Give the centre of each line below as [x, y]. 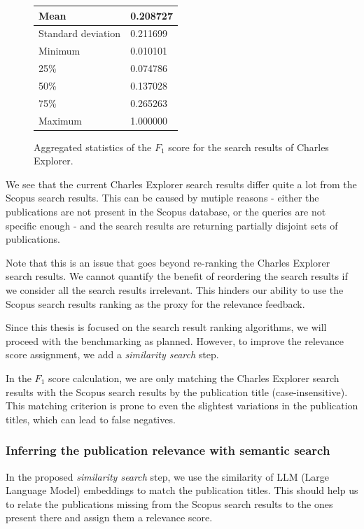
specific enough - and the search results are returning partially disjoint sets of [172, 225]
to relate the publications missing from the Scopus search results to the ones [169, 503]
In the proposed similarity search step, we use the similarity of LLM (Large [168, 476]
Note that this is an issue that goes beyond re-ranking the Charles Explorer [168, 262]
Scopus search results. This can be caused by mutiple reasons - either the [162, 198]
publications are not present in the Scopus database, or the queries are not [166, 212]
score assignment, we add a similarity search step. [112, 354]
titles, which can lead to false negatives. [91, 419]
